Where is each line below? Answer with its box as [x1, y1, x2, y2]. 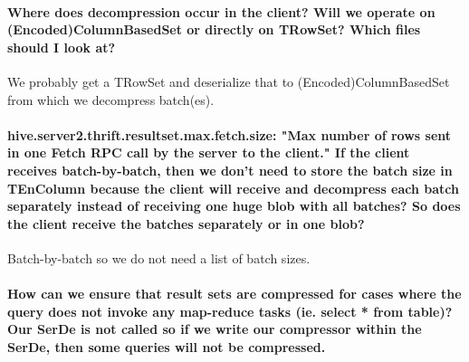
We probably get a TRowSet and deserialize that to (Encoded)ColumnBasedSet [7, 71, 450, 90]
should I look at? [7, 37, 116, 56]
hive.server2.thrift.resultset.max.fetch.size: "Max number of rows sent [7, 125, 452, 144]
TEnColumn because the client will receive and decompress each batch [7, 178, 460, 197]
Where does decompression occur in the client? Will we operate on [7, 2, 435, 21]
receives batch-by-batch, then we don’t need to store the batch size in [7, 160, 453, 179]
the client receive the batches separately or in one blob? [7, 214, 365, 233]
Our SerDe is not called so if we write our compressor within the [7, 319, 422, 338]
